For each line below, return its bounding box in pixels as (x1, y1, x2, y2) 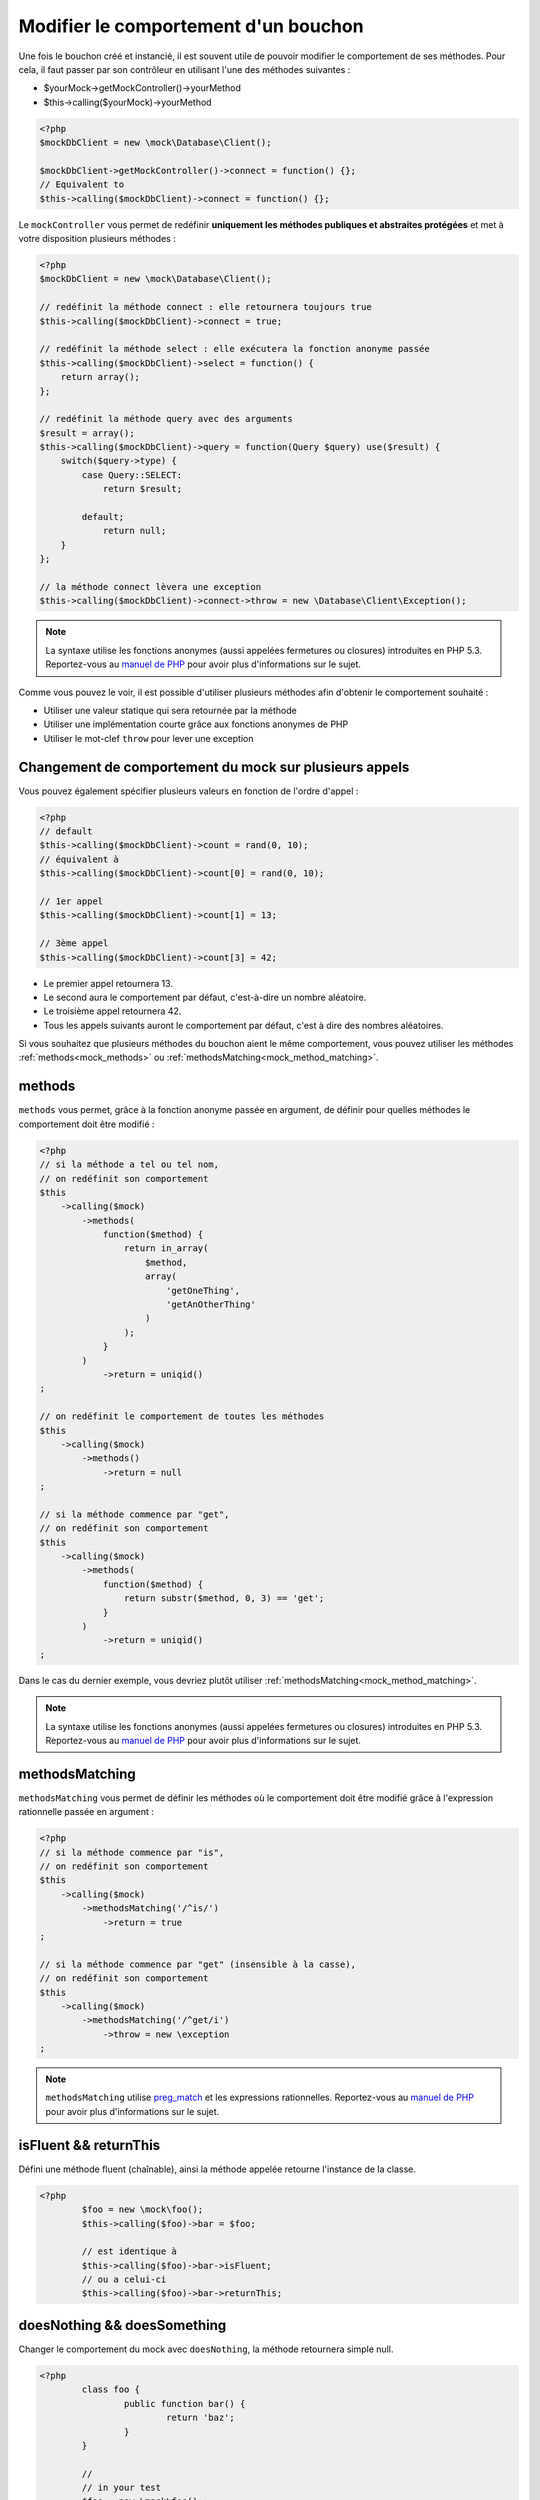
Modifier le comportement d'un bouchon (18, 15, 364, 37)
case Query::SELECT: (81, 469, 183, 480)
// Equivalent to (39, 179, 125, 190)
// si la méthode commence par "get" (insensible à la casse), (39, 1958, 357, 1970)
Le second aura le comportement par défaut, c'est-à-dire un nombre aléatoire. (43, 991, 367, 1003)
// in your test (81, 2482, 162, 2494)
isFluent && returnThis (18, 2136, 161, 2154)
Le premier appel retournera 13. (43, 977, 174, 989)
